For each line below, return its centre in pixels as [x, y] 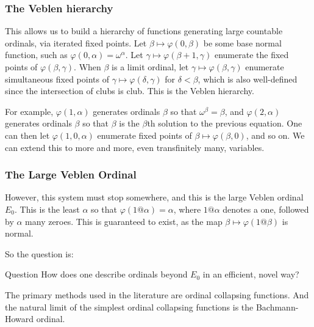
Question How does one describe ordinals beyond [96, 274]
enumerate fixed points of [145, 135]
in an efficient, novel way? [251, 274]
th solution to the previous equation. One [225, 123]
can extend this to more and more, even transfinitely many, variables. [135, 147]
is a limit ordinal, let [150, 67]
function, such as [36, 55]
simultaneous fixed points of [57, 79]
